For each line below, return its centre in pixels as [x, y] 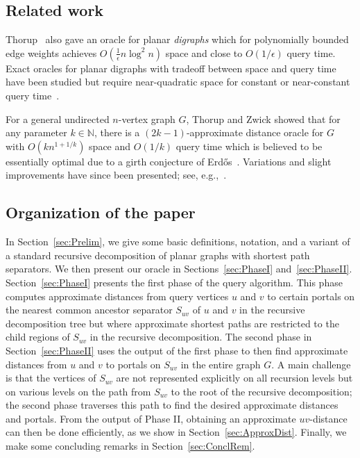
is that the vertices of [51, 378]
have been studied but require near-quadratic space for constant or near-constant [178, 82]
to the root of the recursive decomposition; [262, 391]
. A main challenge [311, 364]
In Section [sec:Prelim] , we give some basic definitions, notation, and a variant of [178, 242]
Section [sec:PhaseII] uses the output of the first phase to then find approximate [177, 350]
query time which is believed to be [249, 146]
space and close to [204, 52]
